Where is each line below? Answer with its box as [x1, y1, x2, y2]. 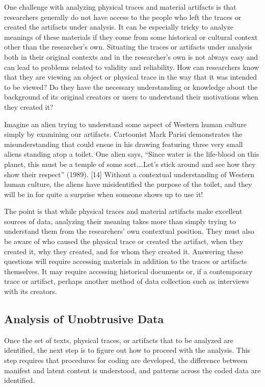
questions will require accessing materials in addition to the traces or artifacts [4, 256, 247, 267]
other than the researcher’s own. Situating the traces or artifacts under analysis [4, 41, 252, 52]
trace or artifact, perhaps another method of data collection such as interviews [4, 276, 249, 286]
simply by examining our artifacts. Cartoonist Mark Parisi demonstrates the [4, 129, 243, 139]
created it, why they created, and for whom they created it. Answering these [4, 246, 243, 256]
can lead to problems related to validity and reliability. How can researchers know [4, 61, 259, 72]
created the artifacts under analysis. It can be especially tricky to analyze [4, 21, 234, 32]
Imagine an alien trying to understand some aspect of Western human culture [4, 118, 247, 129]
